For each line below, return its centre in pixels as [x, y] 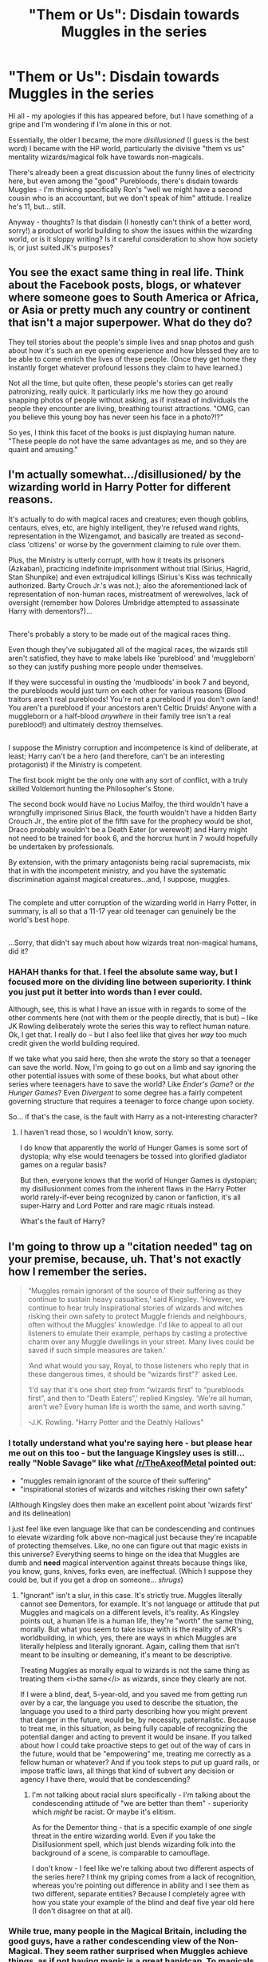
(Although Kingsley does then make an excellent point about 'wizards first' [130, 1504]
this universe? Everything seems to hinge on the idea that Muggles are [124, 1554]
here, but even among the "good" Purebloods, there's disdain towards [123, 181]
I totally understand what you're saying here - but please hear [130, 1443]
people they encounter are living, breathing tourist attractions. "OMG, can [129, 408]
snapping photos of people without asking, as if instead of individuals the [128, 400]
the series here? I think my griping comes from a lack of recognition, [144, 1876]
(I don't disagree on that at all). [82, 1911]
